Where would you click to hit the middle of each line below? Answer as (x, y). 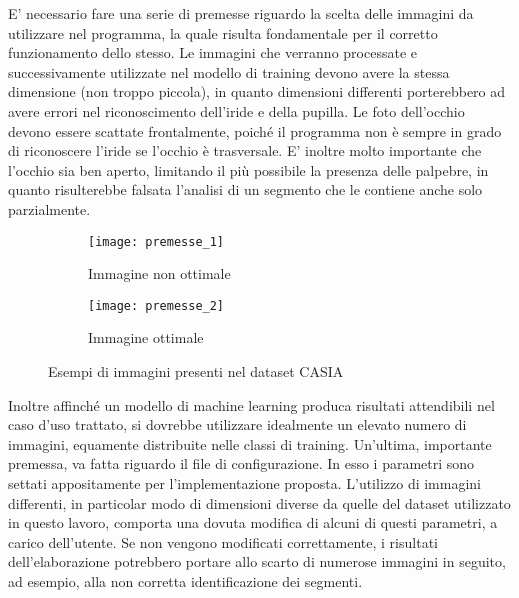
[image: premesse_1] (156, 241)
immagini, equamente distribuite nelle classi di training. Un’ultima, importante (250, 443)
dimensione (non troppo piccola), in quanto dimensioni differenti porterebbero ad (257, 91)
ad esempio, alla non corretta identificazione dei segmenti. (185, 580)
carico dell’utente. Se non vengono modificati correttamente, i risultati (223, 541)
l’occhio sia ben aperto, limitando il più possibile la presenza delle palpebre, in (248, 169)
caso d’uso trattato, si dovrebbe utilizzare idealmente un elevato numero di (237, 424)
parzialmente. (49, 208)
